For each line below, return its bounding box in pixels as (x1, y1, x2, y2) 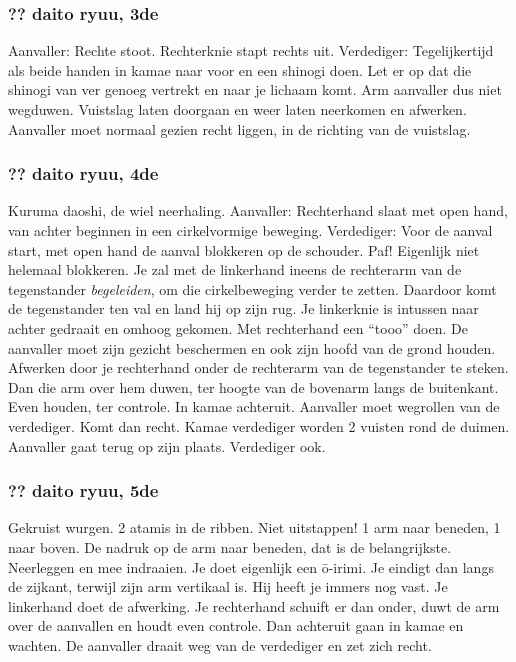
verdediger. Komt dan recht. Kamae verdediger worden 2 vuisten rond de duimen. (8, 415, 510, 436)
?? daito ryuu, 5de (8, 478, 159, 503)
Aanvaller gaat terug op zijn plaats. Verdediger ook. (8, 435, 326, 456)
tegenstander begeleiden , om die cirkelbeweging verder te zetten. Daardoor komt (8, 278, 497, 299)
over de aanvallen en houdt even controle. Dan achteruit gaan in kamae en (8, 615, 464, 636)
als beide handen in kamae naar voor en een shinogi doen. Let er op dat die (8, 59, 472, 80)
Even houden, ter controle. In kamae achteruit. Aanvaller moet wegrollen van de (8, 396, 500, 417)
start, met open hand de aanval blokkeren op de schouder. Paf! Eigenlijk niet (8, 239, 480, 260)
